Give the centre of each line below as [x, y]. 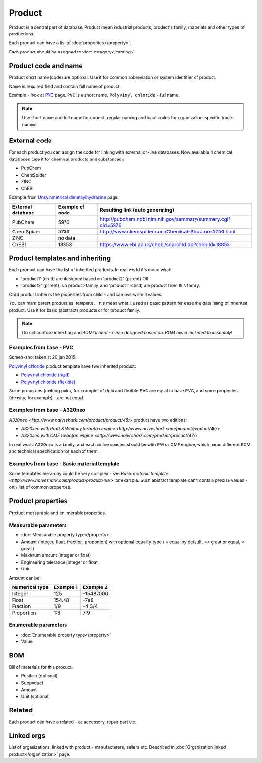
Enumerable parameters [38, 625]
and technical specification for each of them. [54, 451]
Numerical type [30, 587]
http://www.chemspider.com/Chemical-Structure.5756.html [168, 232]
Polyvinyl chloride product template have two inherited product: [73, 366]
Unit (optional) [35, 696]
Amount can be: [25, 578]
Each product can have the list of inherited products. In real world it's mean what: [90, 269]
